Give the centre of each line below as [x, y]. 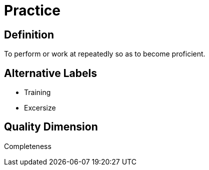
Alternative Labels [50, 73]
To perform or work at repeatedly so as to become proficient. [105, 54]
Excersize [40, 108]
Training [37, 92]
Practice [32, 10]
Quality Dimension [51, 127]
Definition [29, 34]
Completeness [28, 146]
